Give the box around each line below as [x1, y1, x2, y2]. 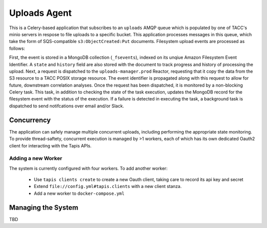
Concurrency [9, 116, 51, 124]
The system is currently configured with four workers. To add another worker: [9, 165, 168, 171]
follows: [9, 45, 25, 51]
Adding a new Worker [9, 155, 62, 162]
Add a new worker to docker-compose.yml [34, 190, 125, 196]
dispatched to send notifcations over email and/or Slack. [9, 103, 125, 109]
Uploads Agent [9, 7, 72, 18]
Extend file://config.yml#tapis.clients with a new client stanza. [34, 183, 182, 189]
